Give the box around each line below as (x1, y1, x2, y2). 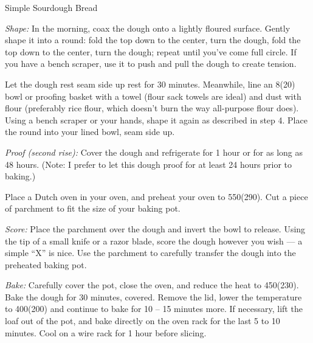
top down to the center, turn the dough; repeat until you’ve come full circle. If (5, 45, 297, 58)
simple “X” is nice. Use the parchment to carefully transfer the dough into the (5, 246, 296, 259)
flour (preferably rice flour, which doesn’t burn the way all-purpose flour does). (5, 102, 299, 114)
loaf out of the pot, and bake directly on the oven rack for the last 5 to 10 (5, 314, 280, 327)
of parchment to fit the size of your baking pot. (5, 202, 181, 215)
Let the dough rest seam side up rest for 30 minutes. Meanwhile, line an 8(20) (5, 77, 295, 90)
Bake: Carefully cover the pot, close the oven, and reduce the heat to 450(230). (5, 279, 299, 291)
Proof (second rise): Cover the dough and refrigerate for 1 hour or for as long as (5, 145, 303, 158)
